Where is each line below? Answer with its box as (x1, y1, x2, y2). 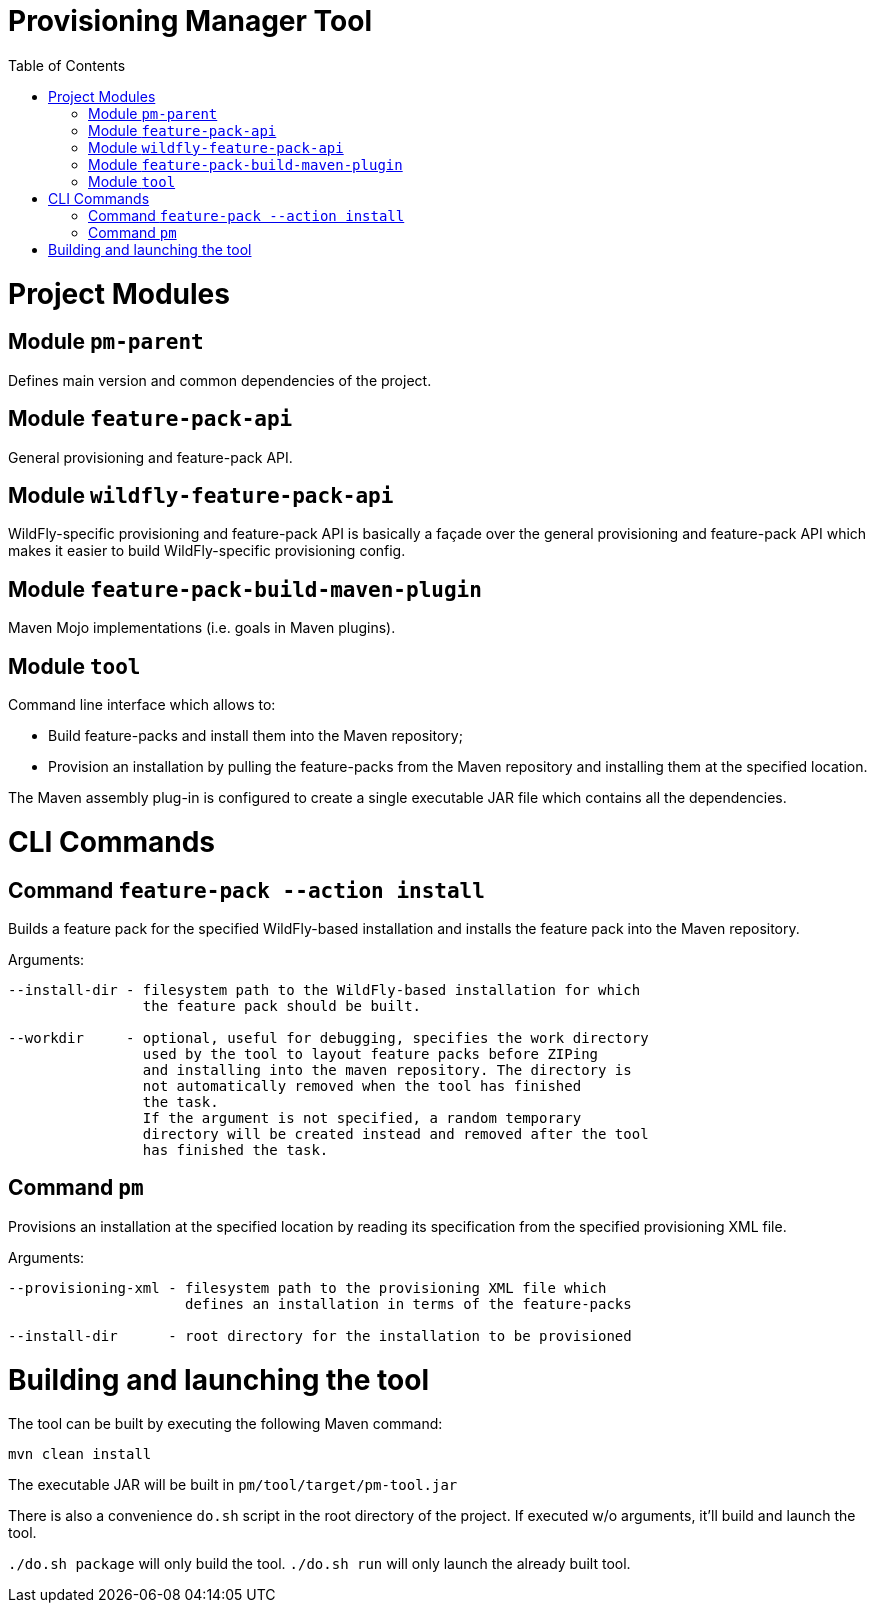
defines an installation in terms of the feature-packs (185, 1295, 632, 1312)
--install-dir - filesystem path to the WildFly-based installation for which (8, 981, 641, 998)
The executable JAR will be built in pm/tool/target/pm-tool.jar (8, 1476, 458, 1494)
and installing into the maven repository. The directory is (142, 1061, 632, 1078)
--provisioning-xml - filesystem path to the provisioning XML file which (8, 1279, 607, 1296)
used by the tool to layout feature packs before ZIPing (142, 1045, 599, 1062)
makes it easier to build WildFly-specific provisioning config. (8, 542, 406, 560)
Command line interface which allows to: (8, 696, 276, 714)
